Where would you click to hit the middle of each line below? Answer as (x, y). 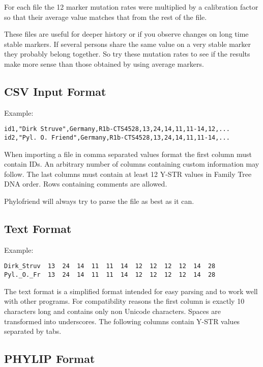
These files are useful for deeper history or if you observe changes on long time (126, 34)
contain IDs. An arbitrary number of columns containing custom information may (132, 164)
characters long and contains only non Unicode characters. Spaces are (112, 311)
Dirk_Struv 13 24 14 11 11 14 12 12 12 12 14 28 (110, 266)
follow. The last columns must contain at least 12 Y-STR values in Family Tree (128, 174)
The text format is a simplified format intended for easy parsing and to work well (131, 291)
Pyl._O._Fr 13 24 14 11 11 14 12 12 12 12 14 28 (110, 275)
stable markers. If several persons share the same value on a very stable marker (128, 44)
